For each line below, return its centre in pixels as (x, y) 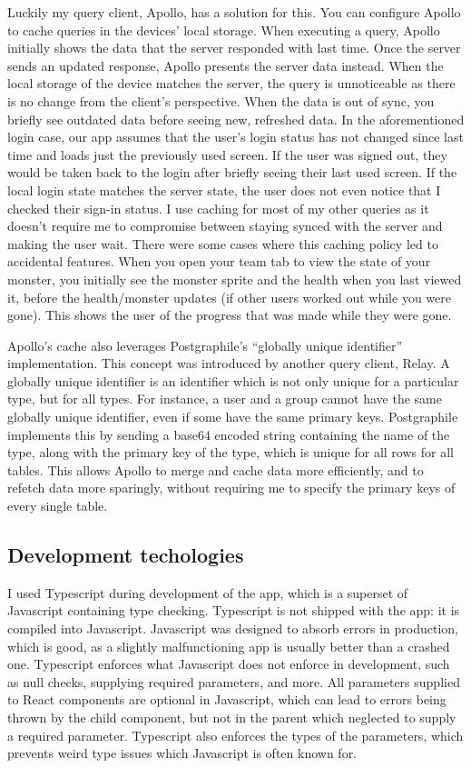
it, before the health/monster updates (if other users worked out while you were (229, 297)
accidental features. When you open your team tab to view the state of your (219, 261)
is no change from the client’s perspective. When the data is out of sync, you (221, 100)
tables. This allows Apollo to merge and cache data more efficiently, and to (216, 469)
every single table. (58, 506)
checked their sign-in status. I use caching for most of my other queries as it (218, 208)
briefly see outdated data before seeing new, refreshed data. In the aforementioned (236, 119)
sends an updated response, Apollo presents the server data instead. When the (226, 65)
